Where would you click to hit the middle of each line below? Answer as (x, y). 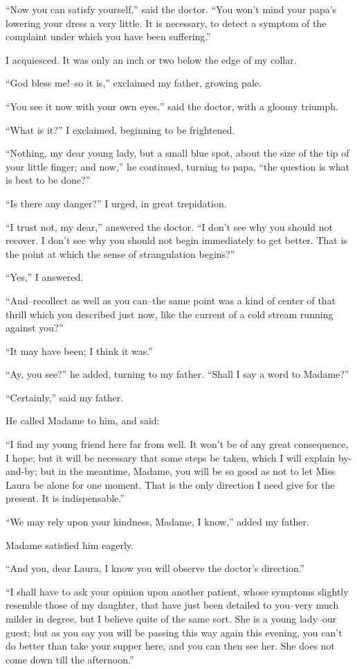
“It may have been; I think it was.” (79, 350)
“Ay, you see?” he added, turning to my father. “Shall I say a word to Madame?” (177, 374)
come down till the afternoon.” (70, 659)
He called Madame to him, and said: (83, 420)
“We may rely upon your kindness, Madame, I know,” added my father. (157, 522)
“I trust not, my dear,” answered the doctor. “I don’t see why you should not (169, 226)
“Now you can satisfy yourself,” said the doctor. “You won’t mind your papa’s (171, 9)
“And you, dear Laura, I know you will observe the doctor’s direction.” (155, 568)
